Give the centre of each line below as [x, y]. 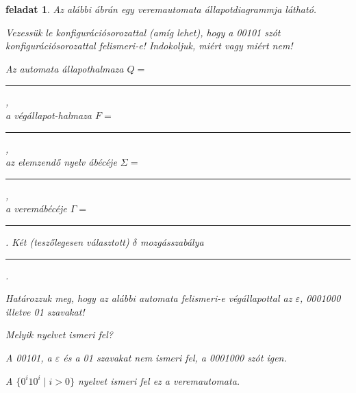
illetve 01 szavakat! [45, 311]
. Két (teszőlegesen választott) [67, 241]
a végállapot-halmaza [49, 115]
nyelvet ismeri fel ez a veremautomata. [159, 380]
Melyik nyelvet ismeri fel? [59, 334]
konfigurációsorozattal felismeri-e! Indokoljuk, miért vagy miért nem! [149, 46]
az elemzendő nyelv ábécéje [61, 162]
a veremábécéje [36, 208]
